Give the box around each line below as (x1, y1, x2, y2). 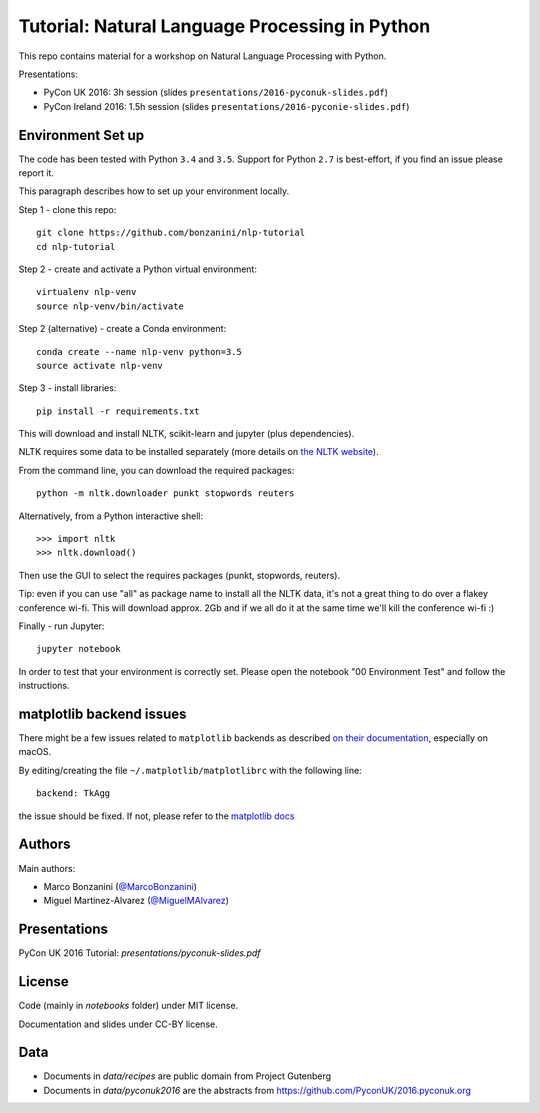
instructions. (18, 680, 70, 692)
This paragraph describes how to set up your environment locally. (18, 185, 290, 197)
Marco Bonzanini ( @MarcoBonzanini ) (43, 880, 197, 892)
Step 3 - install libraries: (18, 382, 117, 394)
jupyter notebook (36, 643, 121, 655)
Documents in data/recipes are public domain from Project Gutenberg (43, 1070, 332, 1082)
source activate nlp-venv (36, 360, 164, 371)
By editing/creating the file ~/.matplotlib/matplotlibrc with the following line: (18, 764, 362, 776)
